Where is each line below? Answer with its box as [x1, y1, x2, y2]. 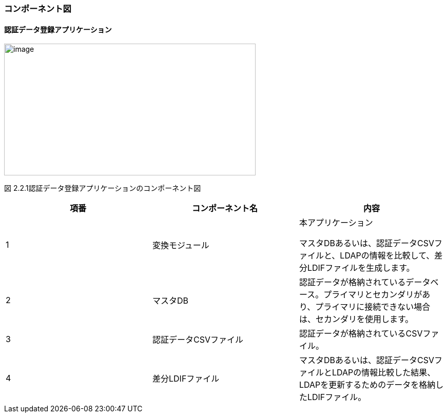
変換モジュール [152, 240, 209, 251]
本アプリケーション [299, 217, 373, 228]
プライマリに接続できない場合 [315, 302, 431, 312]
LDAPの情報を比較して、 [340, 250, 435, 261]
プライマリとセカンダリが [323, 289, 422, 300]
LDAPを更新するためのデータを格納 [299, 380, 436, 390]
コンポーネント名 [191, 203, 258, 214]
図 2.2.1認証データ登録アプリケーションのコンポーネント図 [4, 184, 201, 193]
